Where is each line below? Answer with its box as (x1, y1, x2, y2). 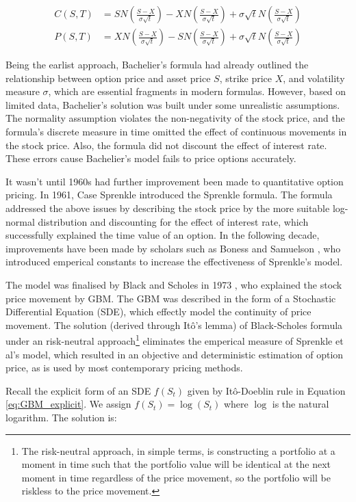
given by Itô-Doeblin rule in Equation (187, 383, 346, 397)
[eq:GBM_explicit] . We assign (5, 397, 131, 411)
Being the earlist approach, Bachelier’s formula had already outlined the (5, 57, 309, 72)
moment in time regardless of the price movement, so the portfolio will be (21, 470, 331, 484)
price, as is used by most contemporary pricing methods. (5, 360, 243, 375)
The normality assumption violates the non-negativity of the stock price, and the (5, 111, 345, 125)
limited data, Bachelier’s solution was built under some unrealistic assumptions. (5, 97, 340, 111)
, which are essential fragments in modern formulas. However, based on (48, 84, 346, 98)
